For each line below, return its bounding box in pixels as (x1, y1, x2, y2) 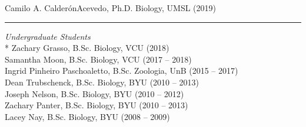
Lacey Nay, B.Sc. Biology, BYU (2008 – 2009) (5, 110, 170, 122)
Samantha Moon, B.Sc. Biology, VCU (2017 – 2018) (5, 53, 192, 65)
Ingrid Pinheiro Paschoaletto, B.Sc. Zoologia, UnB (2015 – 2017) (5, 64, 238, 77)
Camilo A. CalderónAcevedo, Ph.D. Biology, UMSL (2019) (5, 2, 217, 13)
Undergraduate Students (5, 30, 91, 42)
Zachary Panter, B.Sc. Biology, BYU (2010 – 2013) (5, 99, 188, 111)
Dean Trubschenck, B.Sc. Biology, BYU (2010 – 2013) (5, 75, 199, 88)
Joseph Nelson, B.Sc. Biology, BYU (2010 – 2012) (5, 87, 184, 99)
